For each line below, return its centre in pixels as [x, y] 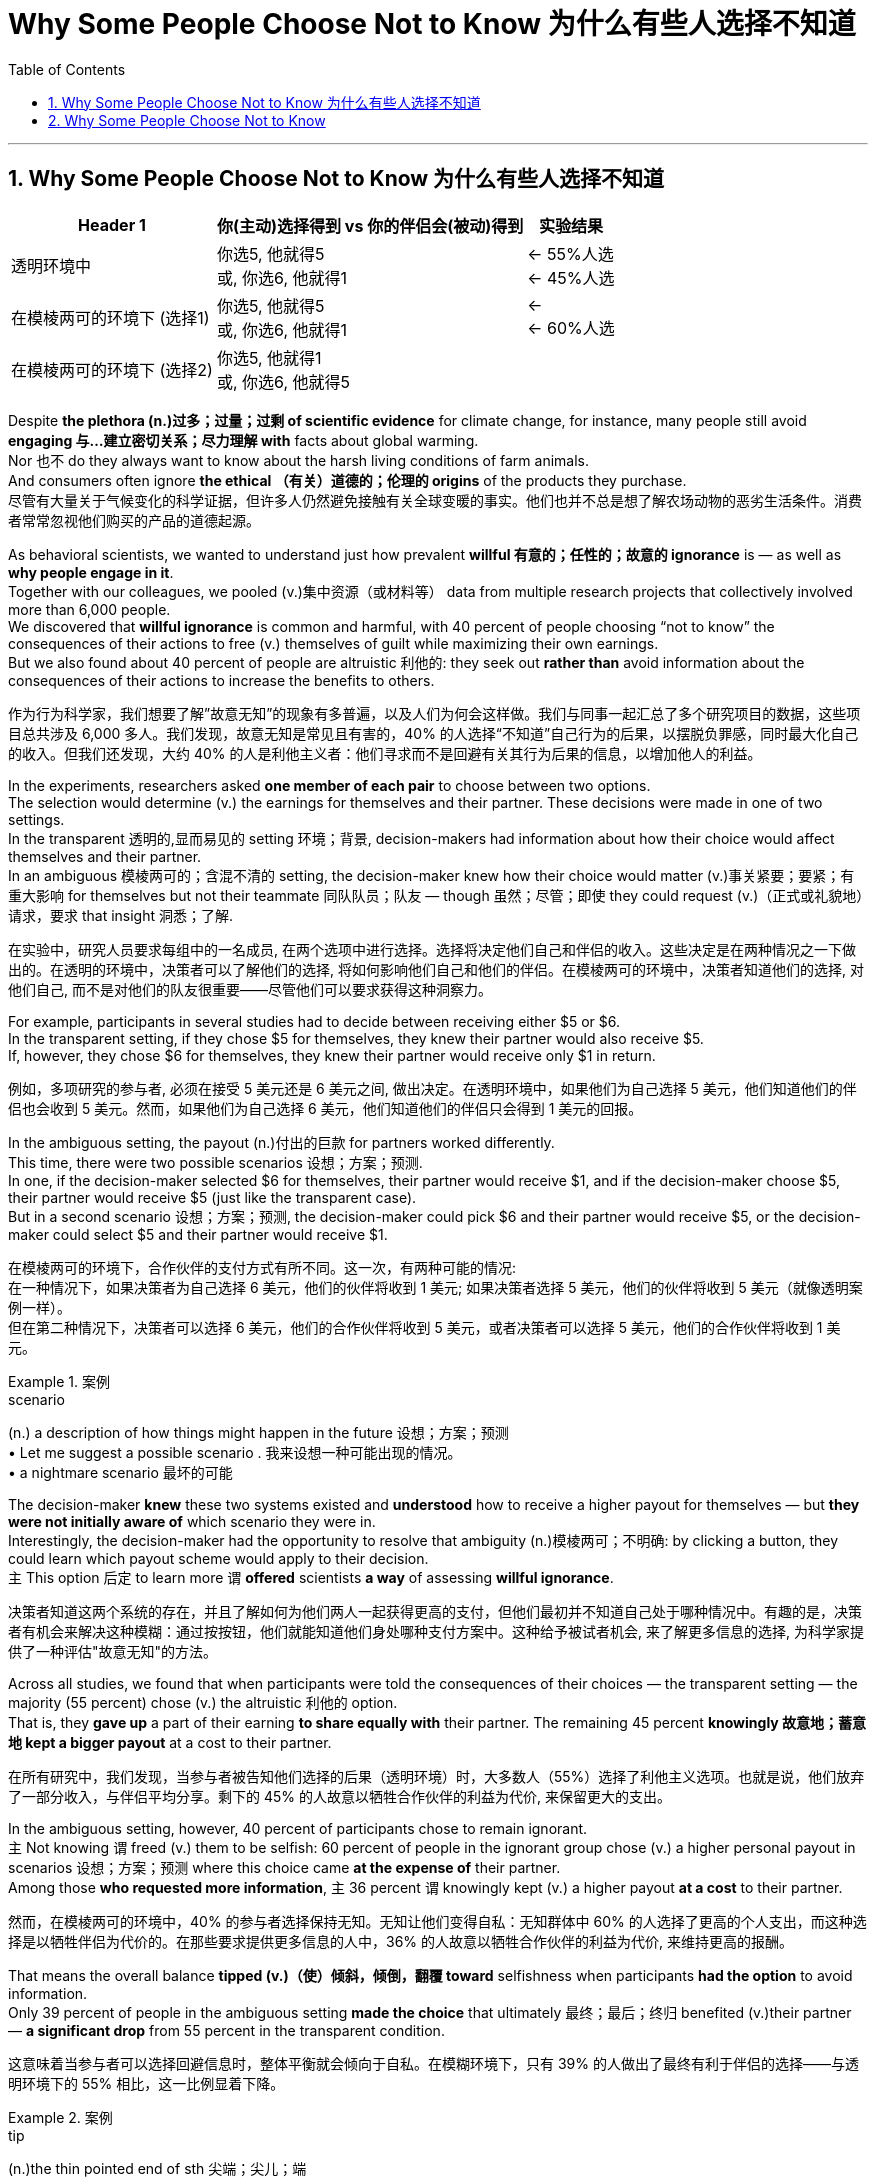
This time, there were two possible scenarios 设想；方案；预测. [215, 1162]
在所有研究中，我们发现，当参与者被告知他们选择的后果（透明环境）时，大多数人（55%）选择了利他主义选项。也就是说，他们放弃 [436, 1776]
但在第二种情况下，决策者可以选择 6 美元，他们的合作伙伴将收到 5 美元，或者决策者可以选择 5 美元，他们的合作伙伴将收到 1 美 [424, 1327]
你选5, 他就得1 [269, 357]
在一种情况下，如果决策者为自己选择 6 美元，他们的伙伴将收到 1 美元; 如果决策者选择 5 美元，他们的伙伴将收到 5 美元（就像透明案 [435, 1287]
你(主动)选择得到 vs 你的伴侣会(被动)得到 [370, 225]
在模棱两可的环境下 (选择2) [112, 369]
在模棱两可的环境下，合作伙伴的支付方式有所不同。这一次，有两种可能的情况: [262, 1267]
